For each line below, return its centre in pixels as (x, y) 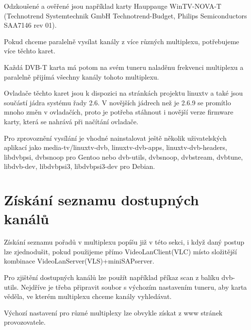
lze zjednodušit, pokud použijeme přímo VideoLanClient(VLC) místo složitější (120, 251)
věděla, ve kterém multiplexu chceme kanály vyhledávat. (88, 296)
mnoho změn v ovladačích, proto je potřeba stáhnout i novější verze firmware (119, 112)
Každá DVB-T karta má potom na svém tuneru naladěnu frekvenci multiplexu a (124, 67)
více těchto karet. (30, 51)
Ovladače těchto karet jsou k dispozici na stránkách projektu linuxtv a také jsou (124, 93)
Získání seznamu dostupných (101, 200)
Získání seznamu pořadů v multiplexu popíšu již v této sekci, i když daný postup (124, 242)
